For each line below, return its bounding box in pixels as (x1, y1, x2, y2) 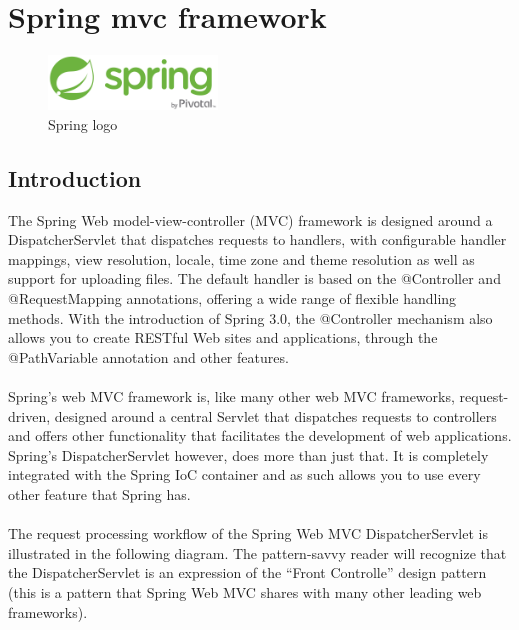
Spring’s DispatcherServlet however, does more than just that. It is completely (8, 444, 489, 465)
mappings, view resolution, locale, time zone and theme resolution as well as (8, 248, 475, 269)
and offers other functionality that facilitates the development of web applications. (8, 425, 512, 446)
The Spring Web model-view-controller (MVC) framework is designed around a (8, 209, 493, 230)
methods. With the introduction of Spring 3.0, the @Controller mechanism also (8, 307, 493, 328)
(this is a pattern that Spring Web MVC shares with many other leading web (8, 581, 482, 602)
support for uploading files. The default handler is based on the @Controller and (8, 268, 501, 289)
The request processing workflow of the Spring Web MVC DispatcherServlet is (8, 523, 488, 544)
